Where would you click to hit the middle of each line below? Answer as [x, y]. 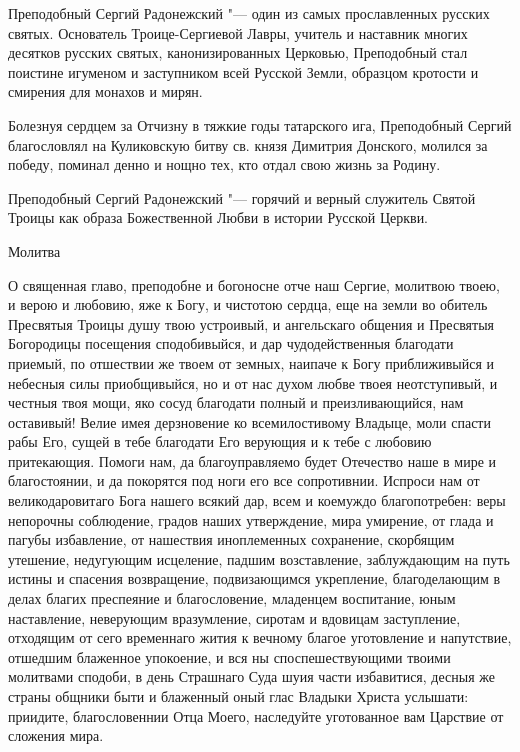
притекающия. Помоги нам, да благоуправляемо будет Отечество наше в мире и [252, 460]
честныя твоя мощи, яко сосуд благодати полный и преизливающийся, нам [236, 402]
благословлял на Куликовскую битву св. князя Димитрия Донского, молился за [248, 144]
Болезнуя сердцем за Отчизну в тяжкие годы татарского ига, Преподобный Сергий [260, 124]
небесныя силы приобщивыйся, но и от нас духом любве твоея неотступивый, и [253, 382]
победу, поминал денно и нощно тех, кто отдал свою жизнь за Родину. [224, 164]
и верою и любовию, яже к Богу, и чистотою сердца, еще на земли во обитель [248, 304]
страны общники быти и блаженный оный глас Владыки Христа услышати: [238, 696]
